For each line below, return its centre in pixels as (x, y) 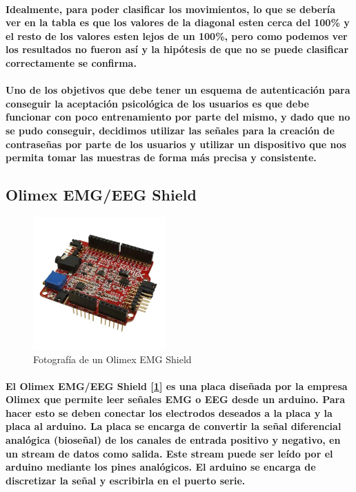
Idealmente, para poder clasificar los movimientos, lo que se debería (171, 9)
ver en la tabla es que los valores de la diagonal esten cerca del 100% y (178, 22)
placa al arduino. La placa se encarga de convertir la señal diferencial (174, 426)
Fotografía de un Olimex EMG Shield (112, 359)
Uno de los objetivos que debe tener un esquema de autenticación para (178, 90)
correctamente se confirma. (71, 62)
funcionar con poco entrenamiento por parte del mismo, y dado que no (178, 117)
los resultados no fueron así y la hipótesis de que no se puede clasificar (177, 49)
